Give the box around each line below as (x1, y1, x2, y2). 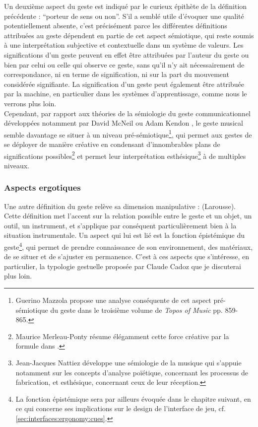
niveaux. (4, 160, 29, 170)
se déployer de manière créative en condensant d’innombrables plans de (4, 139, 220, 149)
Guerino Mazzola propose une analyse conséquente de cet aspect (15, 295, 211, 305)
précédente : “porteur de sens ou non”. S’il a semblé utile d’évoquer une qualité (4, 10, 244, 21)
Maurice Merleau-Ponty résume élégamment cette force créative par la (15, 331, 229, 341)
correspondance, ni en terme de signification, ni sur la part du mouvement (4, 69, 229, 79)
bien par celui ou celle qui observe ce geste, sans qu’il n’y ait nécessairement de (4, 59, 245, 70)
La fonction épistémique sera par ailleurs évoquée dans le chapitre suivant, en (15, 393, 251, 404)
